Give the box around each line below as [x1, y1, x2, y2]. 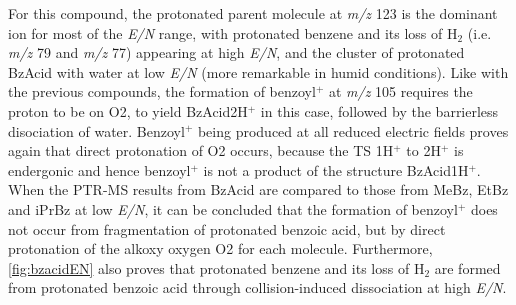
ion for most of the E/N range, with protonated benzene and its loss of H [8, 22, 458, 43]
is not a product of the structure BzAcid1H [203, 159, 469, 180]
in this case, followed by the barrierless [260, 100, 499, 121]
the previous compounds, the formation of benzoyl [8, 81, 316, 102]
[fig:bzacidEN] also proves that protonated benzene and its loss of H [8, 257, 425, 278]
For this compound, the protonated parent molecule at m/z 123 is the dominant [8, 3, 498, 23]
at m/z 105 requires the [328, 81, 473, 102]
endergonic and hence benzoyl [8, 159, 191, 180]
